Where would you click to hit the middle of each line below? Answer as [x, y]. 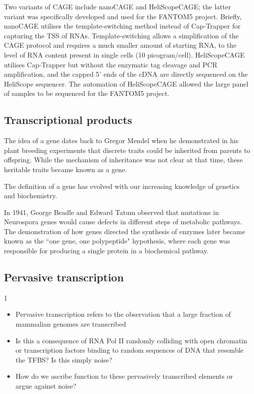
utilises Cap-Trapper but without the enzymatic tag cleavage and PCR [111, 64]
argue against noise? [46, 386]
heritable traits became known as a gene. [66, 169]
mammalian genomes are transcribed [71, 324]
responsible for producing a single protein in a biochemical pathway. [106, 251]
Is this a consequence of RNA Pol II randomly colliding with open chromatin [131, 340]
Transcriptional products [68, 120]
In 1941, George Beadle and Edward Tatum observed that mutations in [112, 212]
